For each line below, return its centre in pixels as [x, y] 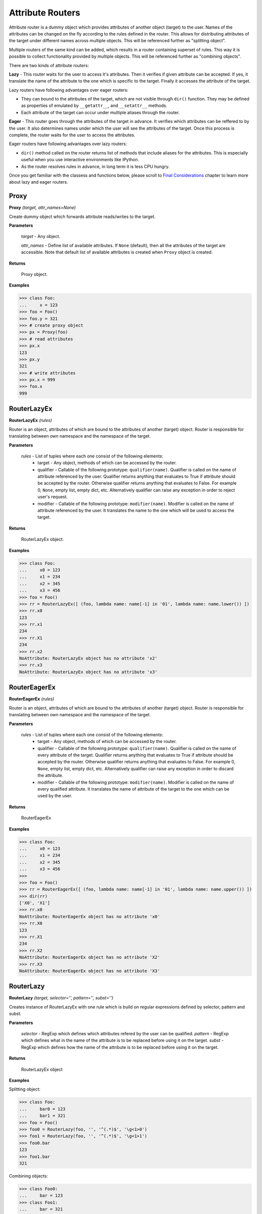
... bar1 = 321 [42, 1116]
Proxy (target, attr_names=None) [42, 208]
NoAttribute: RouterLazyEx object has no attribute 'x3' [88, 672]
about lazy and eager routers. [39, 182]
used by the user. [55, 796]
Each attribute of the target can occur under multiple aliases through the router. [100, 112]
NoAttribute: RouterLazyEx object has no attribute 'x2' [88, 658]
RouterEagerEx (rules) [32, 699]
